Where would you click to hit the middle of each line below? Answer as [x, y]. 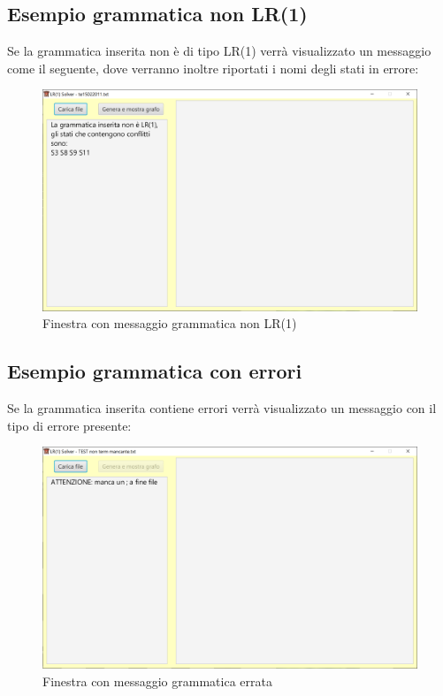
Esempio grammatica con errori [155, 371]
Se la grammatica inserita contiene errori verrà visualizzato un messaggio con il [222, 408]
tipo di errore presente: [69, 425]
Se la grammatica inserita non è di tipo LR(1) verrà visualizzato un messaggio [219, 51]
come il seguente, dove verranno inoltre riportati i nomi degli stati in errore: [213, 68]
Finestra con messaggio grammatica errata [157, 681]
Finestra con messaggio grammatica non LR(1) [170, 323]
